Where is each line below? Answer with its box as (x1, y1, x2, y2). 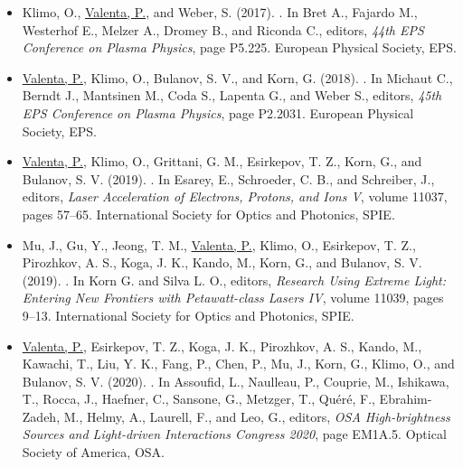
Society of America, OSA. (22, 443, 165, 462)
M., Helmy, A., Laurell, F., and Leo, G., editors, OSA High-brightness (63, 406, 450, 425)
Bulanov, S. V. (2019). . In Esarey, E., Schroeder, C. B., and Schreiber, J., (22, 169, 435, 188)
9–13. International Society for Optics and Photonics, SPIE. (22, 305, 354, 324)
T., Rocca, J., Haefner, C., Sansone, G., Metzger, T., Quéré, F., (22, 389, 375, 408)
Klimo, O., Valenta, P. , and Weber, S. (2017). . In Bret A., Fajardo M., (22, 3, 418, 21)
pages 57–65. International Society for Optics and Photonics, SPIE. (22, 204, 395, 223)
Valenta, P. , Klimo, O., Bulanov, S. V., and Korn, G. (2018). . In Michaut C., (22, 68, 453, 87)
